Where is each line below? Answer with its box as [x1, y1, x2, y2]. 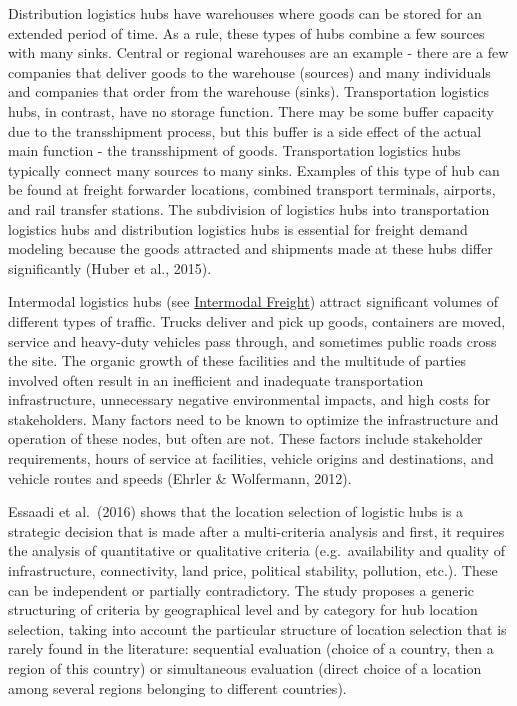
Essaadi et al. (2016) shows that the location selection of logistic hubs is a [8, 501, 463, 522]
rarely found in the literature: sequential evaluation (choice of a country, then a [8, 638, 494, 659]
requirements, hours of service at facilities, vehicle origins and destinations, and [8, 448, 494, 469]
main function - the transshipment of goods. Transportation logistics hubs [8, 140, 461, 161]
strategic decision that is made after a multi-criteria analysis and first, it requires [8, 520, 505, 541]
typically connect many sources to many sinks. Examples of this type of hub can [8, 159, 500, 180]
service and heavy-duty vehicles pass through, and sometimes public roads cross [8, 330, 497, 351]
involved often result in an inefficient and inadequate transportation [8, 369, 424, 390]
